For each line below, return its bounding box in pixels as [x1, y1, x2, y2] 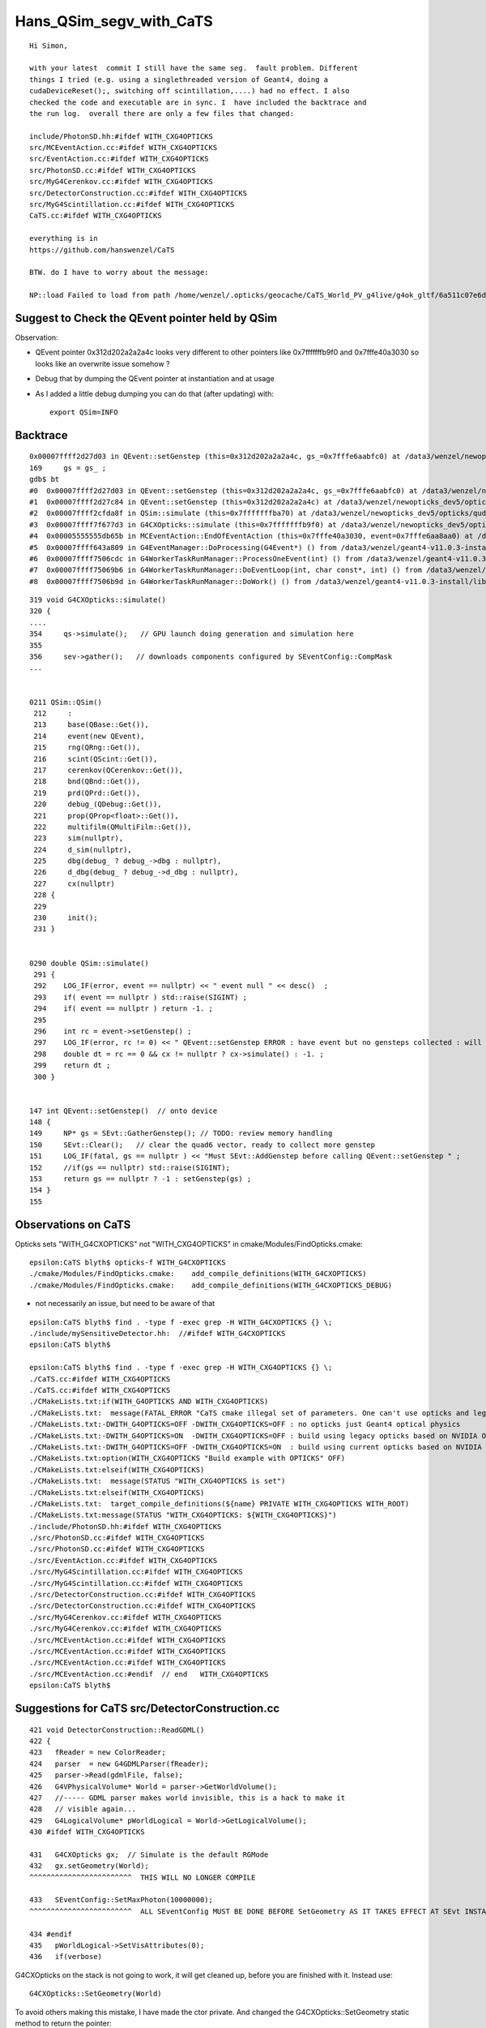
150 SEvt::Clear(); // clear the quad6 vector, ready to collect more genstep [29, 1140, 376, 1149]
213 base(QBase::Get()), [33, 720, 150, 729]
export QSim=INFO [49, 408, 118, 417]
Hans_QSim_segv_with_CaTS [15, 12, 214, 30]
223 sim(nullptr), [33, 834, 124, 843]
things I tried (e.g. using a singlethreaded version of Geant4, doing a [29, 75, 329, 84]
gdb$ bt [29, 475, 60, 484]
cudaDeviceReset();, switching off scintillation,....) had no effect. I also [29, 86, 350, 96]
